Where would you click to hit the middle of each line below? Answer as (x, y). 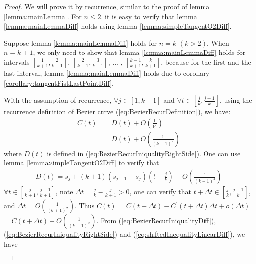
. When (218, 42)
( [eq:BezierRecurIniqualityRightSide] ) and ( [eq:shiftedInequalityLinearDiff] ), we (125, 234)
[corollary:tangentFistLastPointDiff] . (59, 82)
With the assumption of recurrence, (58, 100)
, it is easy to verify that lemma (149, 16)
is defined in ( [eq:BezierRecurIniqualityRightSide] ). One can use (144, 153)
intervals (17, 62)
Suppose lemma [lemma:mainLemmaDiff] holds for (80, 42)
